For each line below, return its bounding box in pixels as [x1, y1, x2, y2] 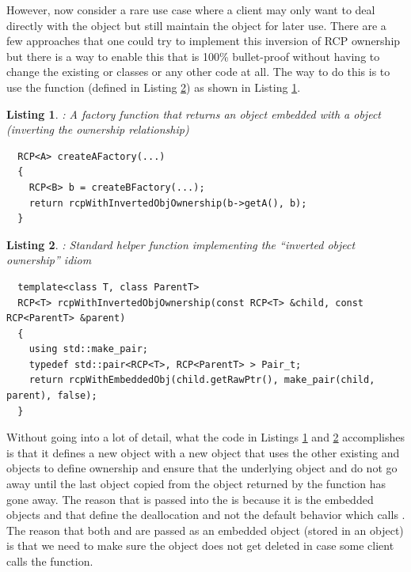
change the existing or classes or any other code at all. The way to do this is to [6, 63, 390, 80]
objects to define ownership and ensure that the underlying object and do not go [6, 460, 398, 476]
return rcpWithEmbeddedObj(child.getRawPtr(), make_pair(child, [29, 374, 375, 386]
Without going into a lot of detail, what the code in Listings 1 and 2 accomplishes [6, 429, 405, 445]
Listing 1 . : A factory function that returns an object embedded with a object [6, 105, 381, 122]
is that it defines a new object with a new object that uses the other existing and [6, 444, 400, 460]
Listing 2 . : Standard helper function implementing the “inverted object [6, 236, 356, 252]
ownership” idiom [6, 252, 92, 268]
